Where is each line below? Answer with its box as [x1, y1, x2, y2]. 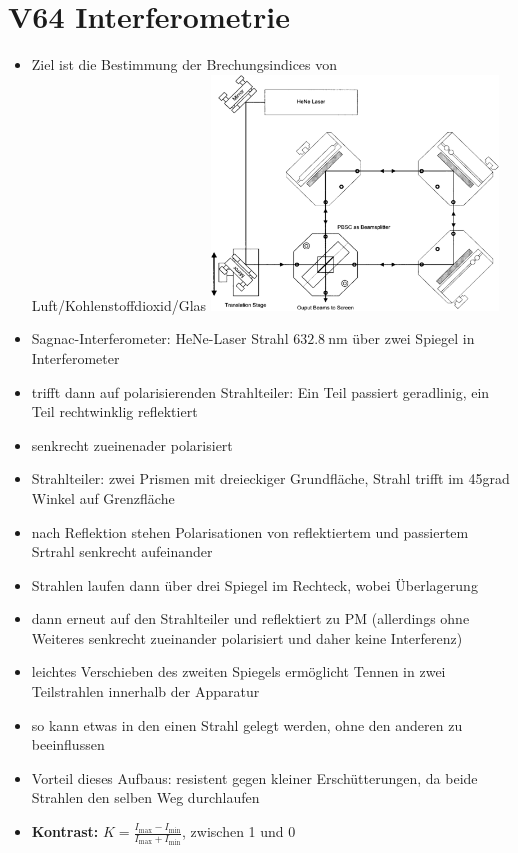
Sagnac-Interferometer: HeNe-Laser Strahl [31, 328, 289, 349]
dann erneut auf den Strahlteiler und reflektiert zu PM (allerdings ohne [31, 608, 470, 629]
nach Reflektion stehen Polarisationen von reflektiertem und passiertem [31, 521, 469, 542]
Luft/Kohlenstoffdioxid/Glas [31, 294, 207, 315]
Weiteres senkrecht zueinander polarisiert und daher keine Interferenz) [31, 627, 463, 648]
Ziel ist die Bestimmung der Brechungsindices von [31, 54, 338, 75]
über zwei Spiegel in [352, 328, 475, 349]
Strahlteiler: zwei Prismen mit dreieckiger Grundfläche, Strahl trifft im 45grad [31, 468, 510, 489]
